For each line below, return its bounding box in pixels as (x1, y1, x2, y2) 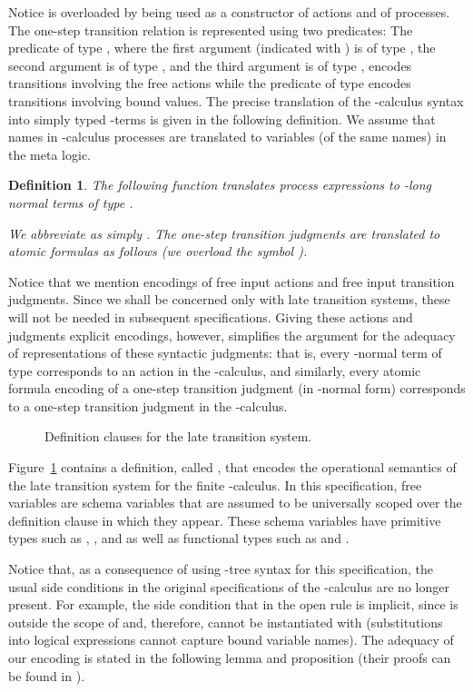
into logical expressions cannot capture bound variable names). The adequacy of (8, 630, 454, 649)
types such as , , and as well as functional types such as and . (8, 529, 350, 548)
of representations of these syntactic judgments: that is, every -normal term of (8, 343, 442, 362)
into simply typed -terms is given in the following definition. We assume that (8, 109, 436, 128)
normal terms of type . (8, 193, 133, 212)
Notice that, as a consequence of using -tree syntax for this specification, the (8, 559, 433, 578)
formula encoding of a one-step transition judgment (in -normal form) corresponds (8, 379, 466, 398)
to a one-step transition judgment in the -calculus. (8, 396, 288, 415)
